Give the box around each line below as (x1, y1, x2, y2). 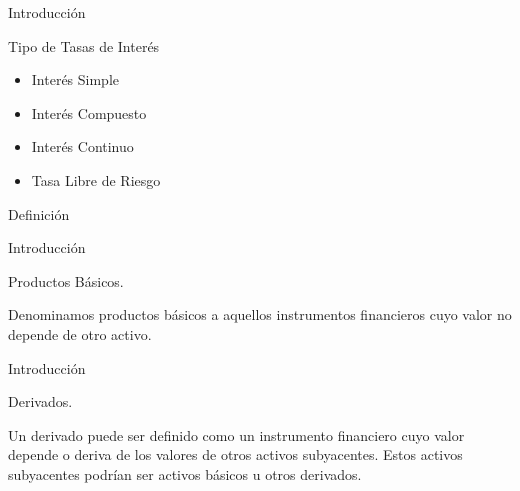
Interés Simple (31, 69, 120, 90)
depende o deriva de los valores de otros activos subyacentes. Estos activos (8, 444, 463, 465)
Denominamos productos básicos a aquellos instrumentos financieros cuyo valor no (8, 304, 512, 325)
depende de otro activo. (8, 323, 152, 344)
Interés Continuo (31, 136, 134, 157)
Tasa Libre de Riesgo (31, 169, 161, 190)
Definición (8, 203, 70, 224)
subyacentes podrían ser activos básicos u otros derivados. (8, 463, 362, 484)
